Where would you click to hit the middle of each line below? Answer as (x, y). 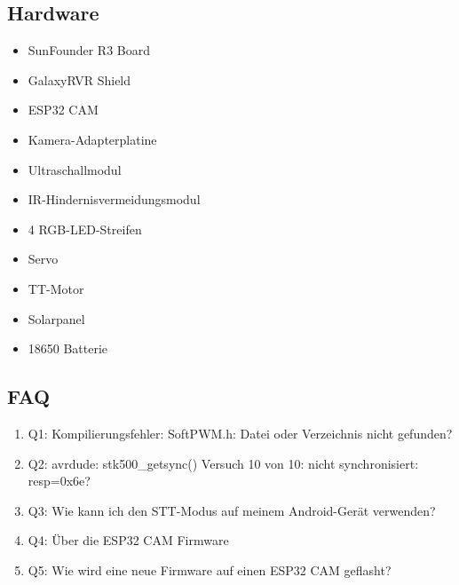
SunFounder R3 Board (89, 50)
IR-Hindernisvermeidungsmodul (114, 199)
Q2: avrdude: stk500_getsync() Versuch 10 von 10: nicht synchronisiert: (223, 463)
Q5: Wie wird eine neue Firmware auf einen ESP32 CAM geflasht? (210, 569)
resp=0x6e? (59, 481)
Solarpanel (56, 318)
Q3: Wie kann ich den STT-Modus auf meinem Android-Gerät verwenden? (232, 510)
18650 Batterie (68, 348)
